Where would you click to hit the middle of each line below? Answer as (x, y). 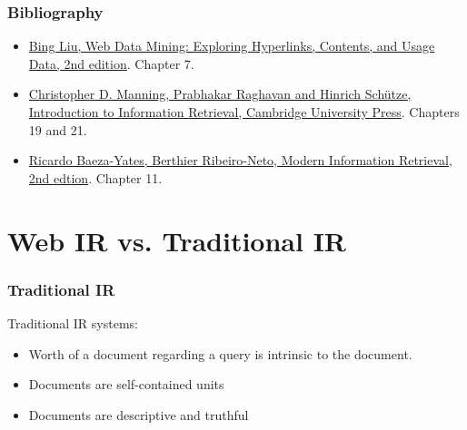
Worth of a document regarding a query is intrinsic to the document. (220, 353)
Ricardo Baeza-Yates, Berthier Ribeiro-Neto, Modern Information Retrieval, (240, 160)
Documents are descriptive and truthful (139, 414)
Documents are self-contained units (126, 384)
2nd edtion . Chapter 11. (95, 177)
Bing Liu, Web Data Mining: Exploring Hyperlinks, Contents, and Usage (232, 46)
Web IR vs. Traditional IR (177, 240)
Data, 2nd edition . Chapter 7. (111, 63)
